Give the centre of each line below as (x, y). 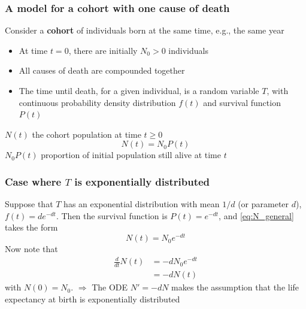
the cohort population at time (87, 134)
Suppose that (29, 204)
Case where (33, 181)
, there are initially (103, 50)
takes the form (31, 227)
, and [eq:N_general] (256, 215)
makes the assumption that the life (235, 287)
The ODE (110, 287)
